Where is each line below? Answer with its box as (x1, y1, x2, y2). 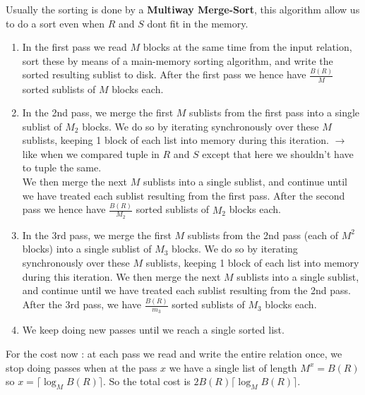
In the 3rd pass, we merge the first (22, 227, 172, 242)
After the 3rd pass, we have (22, 297, 142, 312)
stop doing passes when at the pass (6, 360, 157, 375)
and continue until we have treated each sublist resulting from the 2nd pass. (22, 283, 352, 298)
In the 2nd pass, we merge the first (22, 105, 174, 120)
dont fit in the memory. (147, 16, 249, 30)
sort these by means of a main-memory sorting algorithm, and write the (22, 53, 333, 68)
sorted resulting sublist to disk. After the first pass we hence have (22, 67, 306, 82)
